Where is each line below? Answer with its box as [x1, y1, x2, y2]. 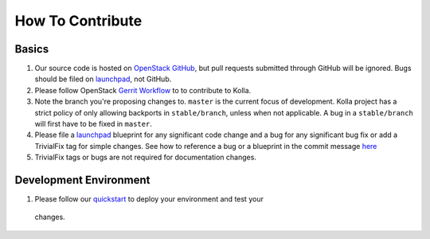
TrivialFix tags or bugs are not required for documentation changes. [34, 152, 256, 163]
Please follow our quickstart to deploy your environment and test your [34, 194, 264, 204]
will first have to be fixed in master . [34, 119, 153, 129]
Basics [14, 42, 49, 56]
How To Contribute [14, 12, 143, 29]
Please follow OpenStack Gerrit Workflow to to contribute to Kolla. [34, 85, 252, 95]
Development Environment [14, 174, 150, 186]
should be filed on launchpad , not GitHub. [34, 74, 172, 84]
